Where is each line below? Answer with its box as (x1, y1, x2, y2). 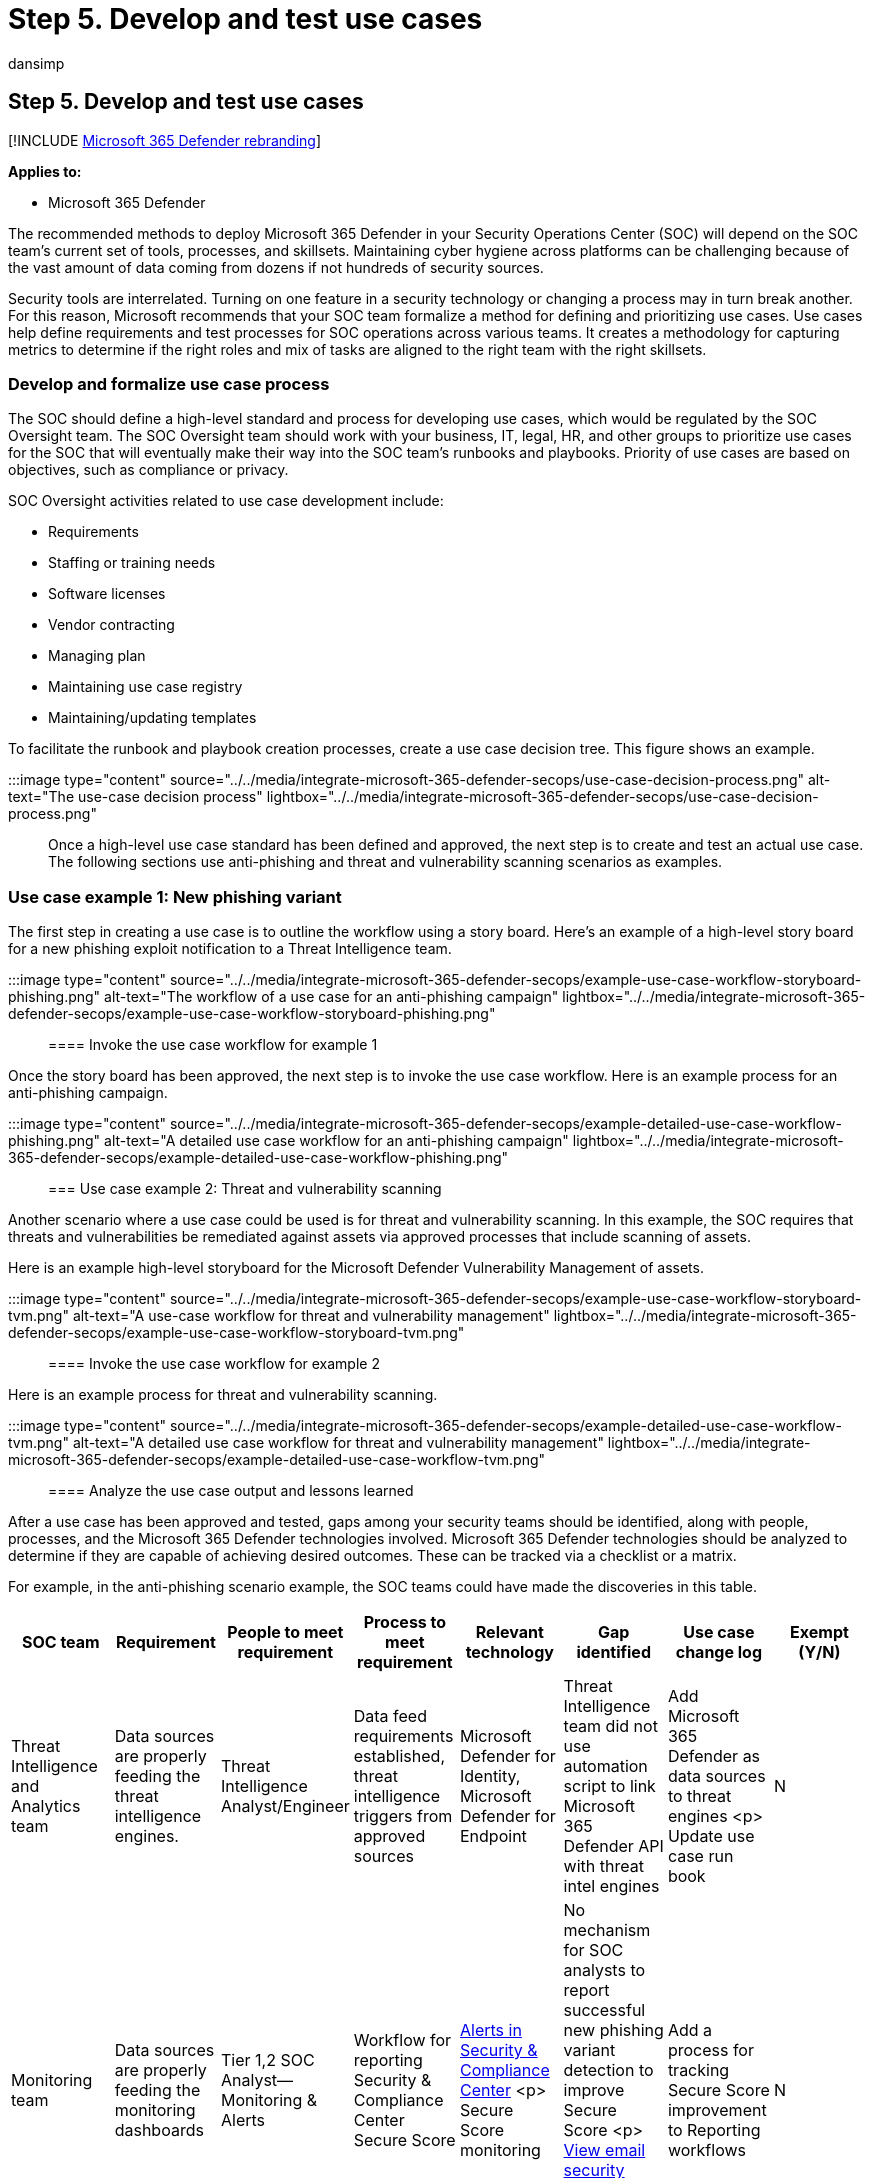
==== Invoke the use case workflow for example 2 (48, 1355, 380, 1373)
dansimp (8, 54, 65, 72)
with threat (563, 1856, 644, 1877)
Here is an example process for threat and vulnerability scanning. (8, 1386, 438, 1404)
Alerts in (460, 2020, 522, 2041)
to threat (667, 1786, 732, 1807)
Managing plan (48, 647, 146, 665)
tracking (667, 2060, 730, 2081)
